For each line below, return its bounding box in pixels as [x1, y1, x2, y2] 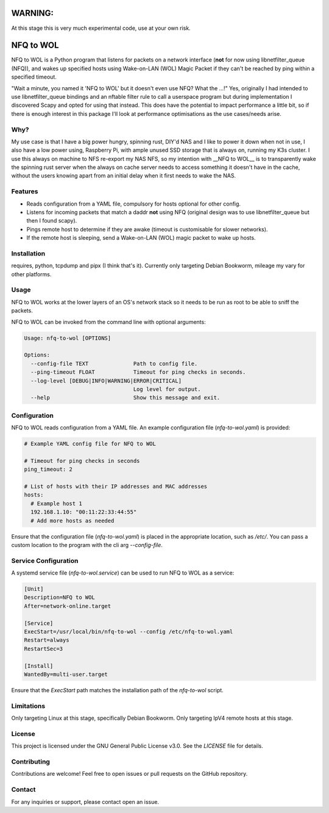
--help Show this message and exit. [30, 394, 221, 401]
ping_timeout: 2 [24, 466, 73, 473]
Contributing [11, 757, 50, 766]
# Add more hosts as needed [30, 517, 115, 524]
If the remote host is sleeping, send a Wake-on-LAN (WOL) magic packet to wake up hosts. [26, 234, 256, 242]
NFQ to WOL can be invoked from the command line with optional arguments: [11, 318, 207, 326]
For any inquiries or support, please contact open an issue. [11, 798, 160, 805]
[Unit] [24, 586, 44, 593]
